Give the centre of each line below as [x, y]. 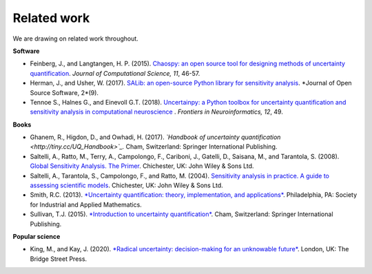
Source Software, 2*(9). [64, 92]
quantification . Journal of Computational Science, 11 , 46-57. [115, 73]
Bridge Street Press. [59, 259]
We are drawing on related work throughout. [76, 39]
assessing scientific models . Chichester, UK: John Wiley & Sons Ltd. [126, 185]
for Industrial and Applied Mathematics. [86, 204]
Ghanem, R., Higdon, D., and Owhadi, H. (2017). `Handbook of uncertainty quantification [155, 137]
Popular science [37, 236]
